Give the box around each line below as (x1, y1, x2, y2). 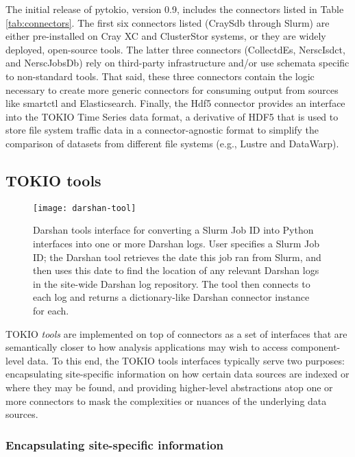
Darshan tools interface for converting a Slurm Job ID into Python (33, 223, 314, 237)
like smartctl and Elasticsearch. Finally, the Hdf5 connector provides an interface (5, 96, 345, 110)
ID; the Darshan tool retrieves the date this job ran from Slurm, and (33, 249, 321, 264)
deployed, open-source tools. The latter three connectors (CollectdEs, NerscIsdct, (5, 42, 345, 56)
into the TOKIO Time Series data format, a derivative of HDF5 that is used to (5, 109, 339, 123)
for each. (33, 303, 69, 317)
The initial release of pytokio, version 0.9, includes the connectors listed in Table (5, 2, 344, 16)
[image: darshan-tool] (33, 203, 136, 213)
